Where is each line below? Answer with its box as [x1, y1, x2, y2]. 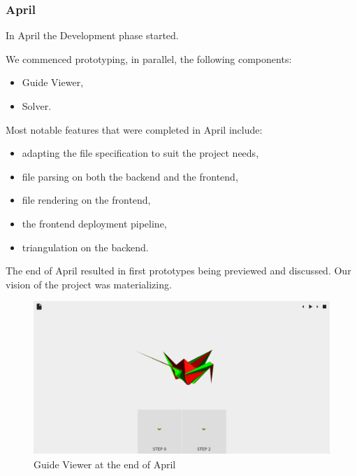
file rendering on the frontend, [22, 192, 151, 207]
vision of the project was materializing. [6, 276, 172, 291]
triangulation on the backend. [22, 239, 149, 254]
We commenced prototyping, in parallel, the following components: [6, 51, 292, 66]
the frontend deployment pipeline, [22, 216, 167, 230]
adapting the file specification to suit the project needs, [22, 146, 259, 160]
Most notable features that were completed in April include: [6, 122, 263, 136]
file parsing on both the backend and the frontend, [22, 169, 238, 183]
